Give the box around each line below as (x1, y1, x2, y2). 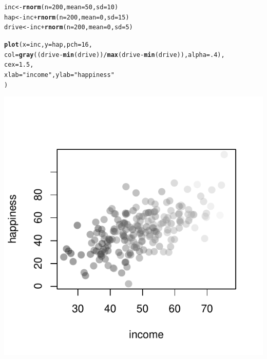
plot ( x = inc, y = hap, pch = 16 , (4, 41, 92, 48)
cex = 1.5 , (4, 61, 34, 69)
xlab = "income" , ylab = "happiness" (4, 71, 115, 78)
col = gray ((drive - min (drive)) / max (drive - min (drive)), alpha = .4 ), (4, 51, 225, 58)
